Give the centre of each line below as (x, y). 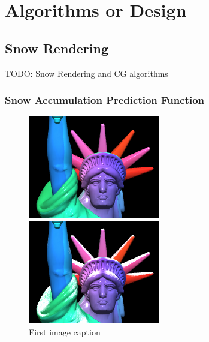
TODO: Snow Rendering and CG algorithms (87, 73)
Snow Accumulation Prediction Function (104, 100)
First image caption (65, 331)
